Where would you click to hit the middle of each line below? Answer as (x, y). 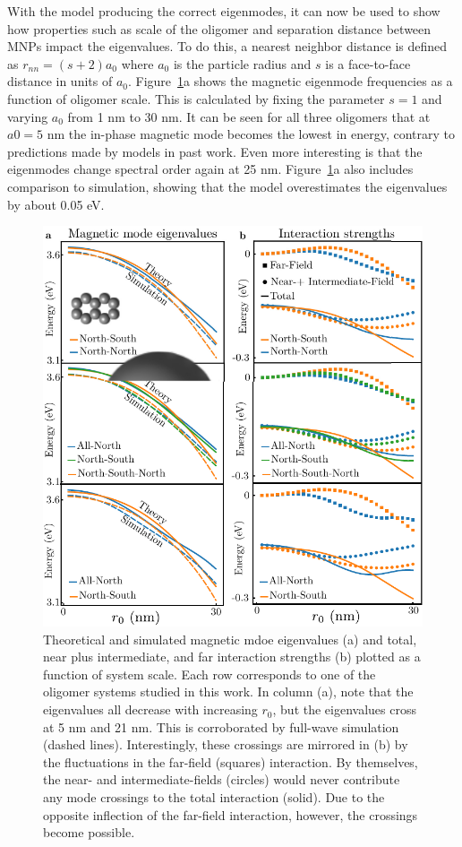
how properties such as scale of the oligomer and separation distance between (219, 28)
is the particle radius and (242, 63)
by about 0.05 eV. (56, 204)
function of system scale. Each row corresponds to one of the (210, 674)
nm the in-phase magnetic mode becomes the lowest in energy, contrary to (251, 134)
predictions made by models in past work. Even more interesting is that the (215, 151)
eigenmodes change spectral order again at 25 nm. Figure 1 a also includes (210, 169)
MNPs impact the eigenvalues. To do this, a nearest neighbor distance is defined (227, 46)
